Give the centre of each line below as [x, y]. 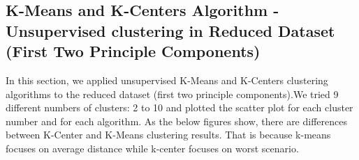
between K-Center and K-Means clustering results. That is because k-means [168, 135]
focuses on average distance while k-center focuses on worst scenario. [152, 148]
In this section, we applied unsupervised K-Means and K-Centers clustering [167, 80]
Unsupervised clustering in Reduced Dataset [170, 30]
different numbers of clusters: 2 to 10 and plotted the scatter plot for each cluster [179, 107]
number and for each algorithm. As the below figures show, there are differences [176, 121]
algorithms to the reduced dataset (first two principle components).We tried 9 [172, 94]
